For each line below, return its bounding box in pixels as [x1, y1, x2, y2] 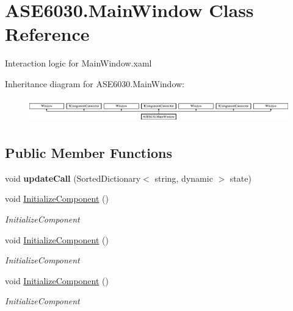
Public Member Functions [5, 143, 172, 162]
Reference [5, 21, 90, 46]
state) [230, 171, 251, 184]
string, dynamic [154, 171, 213, 184]
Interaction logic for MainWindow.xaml [5, 57, 152, 70]
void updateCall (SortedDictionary [5, 171, 141, 184]
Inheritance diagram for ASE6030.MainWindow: [5, 77, 184, 90]
